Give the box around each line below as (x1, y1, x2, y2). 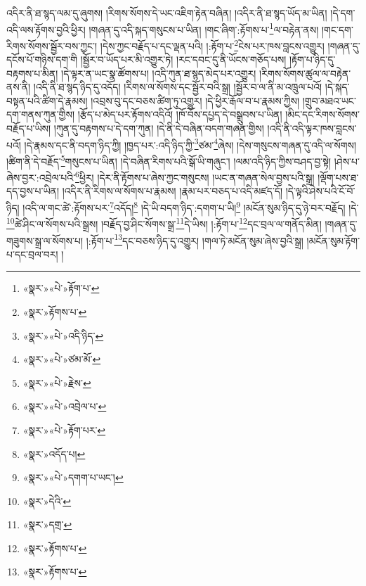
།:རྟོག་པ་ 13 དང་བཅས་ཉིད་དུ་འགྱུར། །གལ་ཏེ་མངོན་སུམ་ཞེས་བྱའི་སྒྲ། (86, 231, 303, 248)
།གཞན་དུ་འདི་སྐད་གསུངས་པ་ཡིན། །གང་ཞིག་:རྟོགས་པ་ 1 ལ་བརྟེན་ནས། (89, 20, 319, 37)
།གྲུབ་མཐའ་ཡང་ (302, 93, 356, 108)
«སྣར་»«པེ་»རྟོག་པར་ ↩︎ (22, 422, 106, 437)
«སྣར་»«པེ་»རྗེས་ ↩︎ (22, 375, 91, 390)
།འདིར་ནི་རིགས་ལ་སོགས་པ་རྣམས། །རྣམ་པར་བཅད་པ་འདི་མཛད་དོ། (62, 184, 283, 198)
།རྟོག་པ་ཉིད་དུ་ (289, 52, 336, 67)
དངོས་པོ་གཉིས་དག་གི (6, 52, 77, 67)
